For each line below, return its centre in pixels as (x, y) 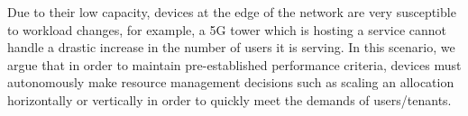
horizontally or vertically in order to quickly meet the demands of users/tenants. (229, 99)
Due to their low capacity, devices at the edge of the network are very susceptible (232, 12)
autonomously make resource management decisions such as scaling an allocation (231, 82)
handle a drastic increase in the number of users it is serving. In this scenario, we (231, 47)
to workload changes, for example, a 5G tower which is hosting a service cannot (227, 29)
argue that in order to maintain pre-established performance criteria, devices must (234, 64)
